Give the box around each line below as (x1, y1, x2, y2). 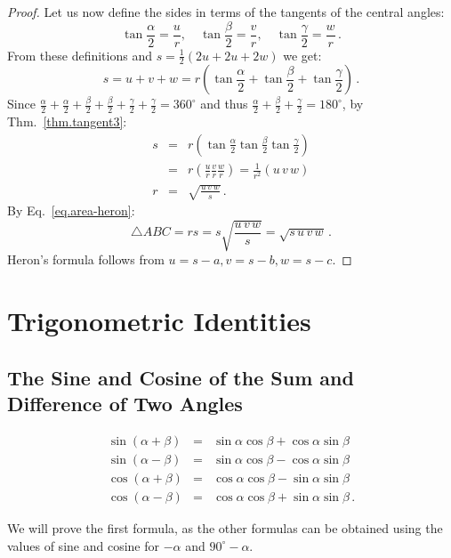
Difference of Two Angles (7, 390, 243, 417)
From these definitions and (7, 45, 152, 64)
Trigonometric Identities (7, 303, 311, 339)
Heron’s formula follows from (7, 250, 165, 269)
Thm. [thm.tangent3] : (7, 112, 127, 131)
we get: (283, 45, 322, 64)
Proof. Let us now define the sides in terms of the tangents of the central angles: (7, 3, 445, 20)
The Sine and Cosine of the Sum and (7, 363, 354, 391)
